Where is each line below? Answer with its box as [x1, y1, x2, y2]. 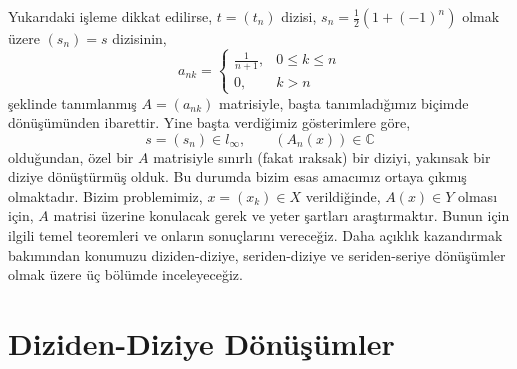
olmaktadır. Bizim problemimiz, [8, 185, 203, 206]
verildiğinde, [305, 185, 381, 206]
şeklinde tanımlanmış [8, 92, 137, 113]
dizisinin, [112, 28, 167, 48]
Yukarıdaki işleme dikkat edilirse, [8, 6, 213, 26]
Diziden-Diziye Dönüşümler [8, 323, 395, 364]
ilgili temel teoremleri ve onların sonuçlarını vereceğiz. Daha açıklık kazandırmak [8, 225, 503, 246]
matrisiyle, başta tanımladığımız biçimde [219, 92, 469, 113]
